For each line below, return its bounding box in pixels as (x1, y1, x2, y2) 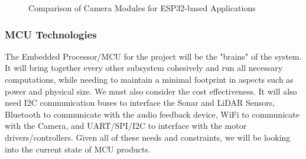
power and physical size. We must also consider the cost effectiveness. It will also (5, 85, 297, 97)
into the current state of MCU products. (5, 142, 151, 155)
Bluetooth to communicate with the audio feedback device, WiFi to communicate (5, 108, 300, 120)
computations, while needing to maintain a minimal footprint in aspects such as (5, 73, 294, 85)
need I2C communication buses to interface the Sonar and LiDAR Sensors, (5, 96, 275, 109)
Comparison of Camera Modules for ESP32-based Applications (28, 2, 256, 14)
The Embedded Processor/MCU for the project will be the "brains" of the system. (5, 50, 302, 62)
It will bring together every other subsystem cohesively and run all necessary (5, 61, 283, 74)
